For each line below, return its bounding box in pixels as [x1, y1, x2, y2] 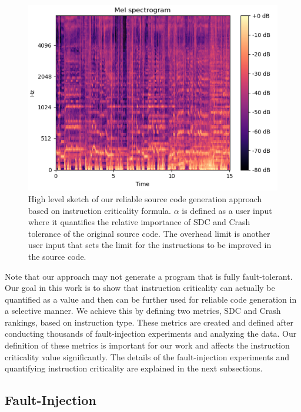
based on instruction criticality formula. [28, 204, 171, 216]
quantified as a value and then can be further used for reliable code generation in [5, 293, 297, 305]
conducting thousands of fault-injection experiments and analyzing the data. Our [5, 327, 297, 340]
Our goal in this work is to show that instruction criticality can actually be [5, 282, 275, 294]
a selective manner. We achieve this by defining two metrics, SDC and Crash [5, 304, 281, 317]
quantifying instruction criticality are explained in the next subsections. [5, 362, 263, 374]
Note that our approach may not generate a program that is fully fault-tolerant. [5, 270, 293, 282]
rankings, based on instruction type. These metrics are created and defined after [5, 316, 294, 328]
